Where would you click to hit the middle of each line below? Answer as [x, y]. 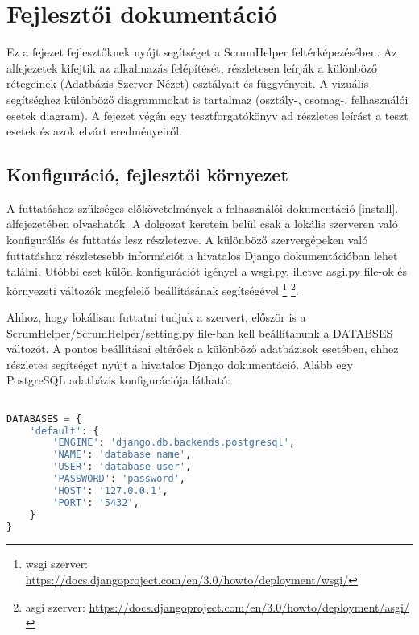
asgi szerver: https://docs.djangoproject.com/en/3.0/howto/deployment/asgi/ [217, 606]
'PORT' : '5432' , [96, 502]
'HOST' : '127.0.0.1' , [110, 490]
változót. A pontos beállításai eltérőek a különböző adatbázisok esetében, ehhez [203, 349]
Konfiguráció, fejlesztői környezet [147, 174]
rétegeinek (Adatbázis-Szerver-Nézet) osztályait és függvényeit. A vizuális [188, 83]
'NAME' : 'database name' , [122, 455]
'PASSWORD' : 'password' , [119, 479]
